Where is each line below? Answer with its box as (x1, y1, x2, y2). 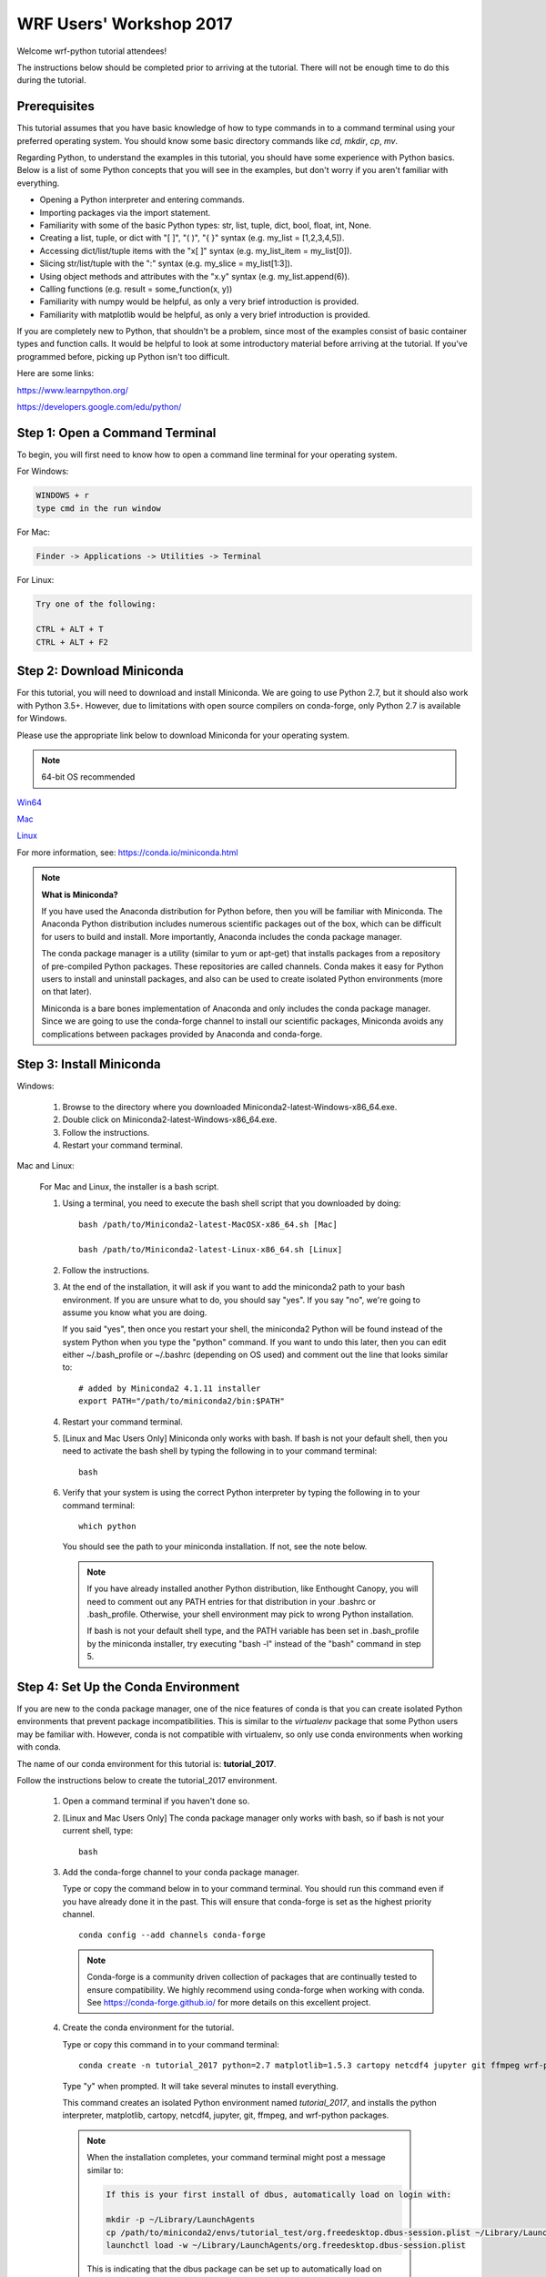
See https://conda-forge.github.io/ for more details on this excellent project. (86, 1997, 371, 2008)
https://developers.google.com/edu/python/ (16, 402, 182, 413)
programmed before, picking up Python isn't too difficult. (16, 351, 230, 362)
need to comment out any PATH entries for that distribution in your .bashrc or (86, 1596, 377, 1607)
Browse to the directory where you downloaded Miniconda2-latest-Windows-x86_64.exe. (62, 1101, 398, 1112)
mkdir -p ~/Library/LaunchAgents (106, 2214, 255, 2225)
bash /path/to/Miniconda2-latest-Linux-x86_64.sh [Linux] (78, 1244, 343, 1255)
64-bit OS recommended (41, 771, 136, 782)
